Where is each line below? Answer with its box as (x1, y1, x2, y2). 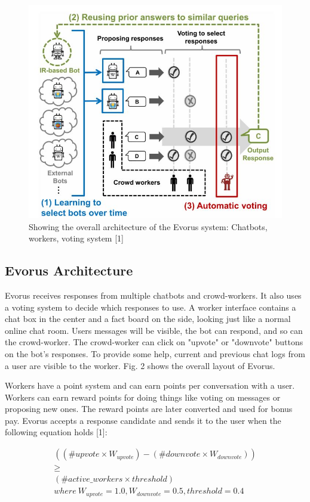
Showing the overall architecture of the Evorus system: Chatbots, (29, 220, 268, 233)
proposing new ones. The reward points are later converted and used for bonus (5, 402, 293, 415)
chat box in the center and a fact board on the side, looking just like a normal (5, 312, 291, 325)
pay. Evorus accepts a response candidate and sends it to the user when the (5, 414, 281, 426)
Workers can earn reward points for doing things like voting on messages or (5, 391, 281, 403)
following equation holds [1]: (5, 426, 108, 438)
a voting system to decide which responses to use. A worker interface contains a (5, 300, 296, 313)
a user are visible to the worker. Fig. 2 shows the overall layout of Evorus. (5, 359, 275, 371)
